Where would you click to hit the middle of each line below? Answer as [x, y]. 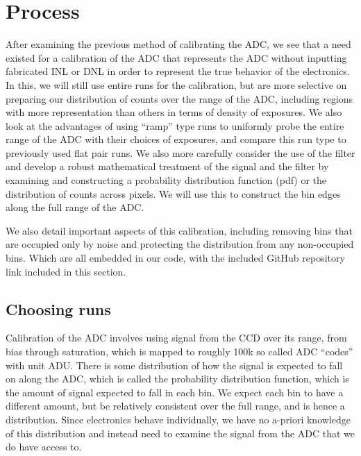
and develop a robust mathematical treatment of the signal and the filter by [167, 166]
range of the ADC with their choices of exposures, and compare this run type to [176, 139]
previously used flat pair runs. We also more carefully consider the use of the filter [180, 152]
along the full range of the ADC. [75, 207]
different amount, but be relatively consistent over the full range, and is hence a [175, 406]
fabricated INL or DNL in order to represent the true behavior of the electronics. [178, 71]
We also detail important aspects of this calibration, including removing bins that [179, 230]
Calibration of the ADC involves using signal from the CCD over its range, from [176, 338]
